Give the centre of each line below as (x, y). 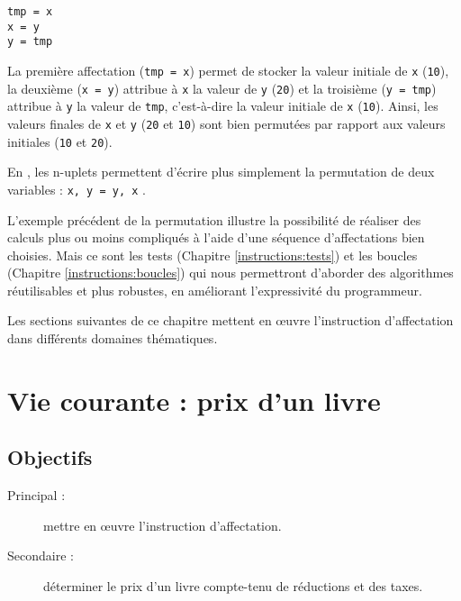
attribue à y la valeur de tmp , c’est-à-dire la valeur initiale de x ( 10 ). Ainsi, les (223, 106)
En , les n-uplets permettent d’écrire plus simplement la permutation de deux (221, 172)
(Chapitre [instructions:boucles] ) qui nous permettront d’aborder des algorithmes (230, 273)
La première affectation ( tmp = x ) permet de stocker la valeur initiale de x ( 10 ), (228, 70)
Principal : (36, 495)
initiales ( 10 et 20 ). (60, 141)
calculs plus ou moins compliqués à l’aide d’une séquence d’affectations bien (216, 237)
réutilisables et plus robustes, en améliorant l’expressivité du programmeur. (215, 290)
